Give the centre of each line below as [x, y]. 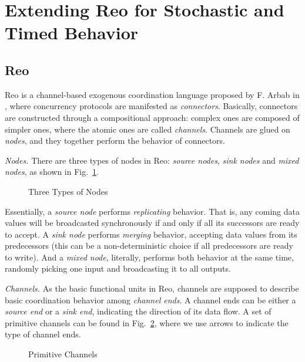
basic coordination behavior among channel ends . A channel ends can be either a [150, 300]
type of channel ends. [43, 334]
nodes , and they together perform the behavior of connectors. [115, 141]
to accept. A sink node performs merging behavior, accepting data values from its [151, 234]
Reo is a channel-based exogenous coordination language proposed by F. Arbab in [152, 94]
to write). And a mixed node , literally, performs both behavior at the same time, [149, 257]
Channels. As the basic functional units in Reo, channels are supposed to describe [152, 288]
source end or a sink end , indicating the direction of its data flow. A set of [138, 311]
